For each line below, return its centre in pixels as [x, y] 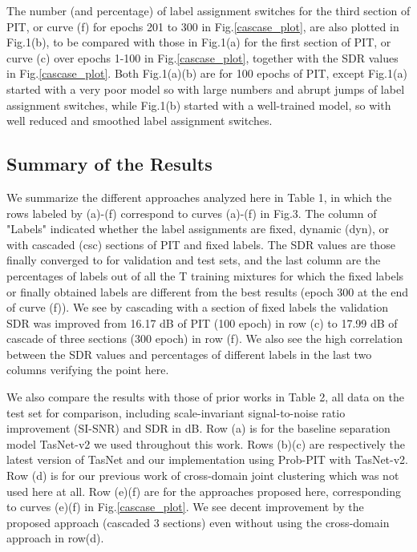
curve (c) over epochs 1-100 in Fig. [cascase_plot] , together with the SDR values [202, 57]
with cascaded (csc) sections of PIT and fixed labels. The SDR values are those [201, 244]
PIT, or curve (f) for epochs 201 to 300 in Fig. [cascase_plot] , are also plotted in [203, 26]
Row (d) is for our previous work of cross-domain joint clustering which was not [203, 475]
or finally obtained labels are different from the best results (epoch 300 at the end [208, 291]
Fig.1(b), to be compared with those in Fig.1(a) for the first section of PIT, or [199, 42]
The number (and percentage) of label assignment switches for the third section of [208, 10]
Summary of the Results [109, 164]
